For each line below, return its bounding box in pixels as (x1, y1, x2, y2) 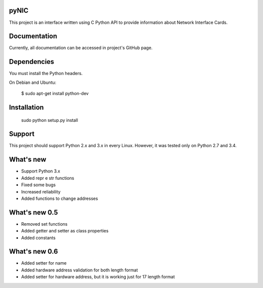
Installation (9, 103, 44, 112)
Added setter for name (21, 260, 67, 266)
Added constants (21, 234, 56, 241)
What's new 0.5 (9, 208, 58, 216)
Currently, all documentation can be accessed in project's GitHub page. (9, 45, 153, 51)
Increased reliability (21, 189, 61, 194)
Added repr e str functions (21, 175, 75, 181)
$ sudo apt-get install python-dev (21, 91, 89, 96)
